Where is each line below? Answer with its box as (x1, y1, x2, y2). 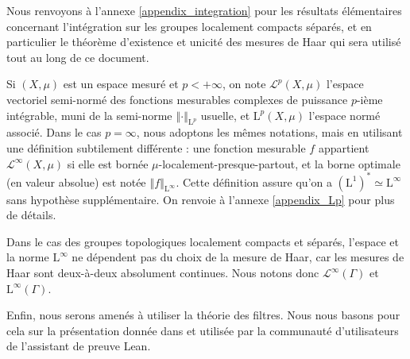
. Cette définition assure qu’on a (176, 173, 332, 190)
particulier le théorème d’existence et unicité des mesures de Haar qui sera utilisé (6, 33, 401, 50)
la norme (6, 249, 49, 265)
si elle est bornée (67, 155, 149, 172)
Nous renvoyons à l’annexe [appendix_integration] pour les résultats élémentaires (6, 2, 402, 18)
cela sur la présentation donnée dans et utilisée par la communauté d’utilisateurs (6, 322, 399, 338)
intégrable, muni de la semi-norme (6, 106, 172, 123)
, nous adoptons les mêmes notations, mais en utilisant (136, 124, 403, 141)
